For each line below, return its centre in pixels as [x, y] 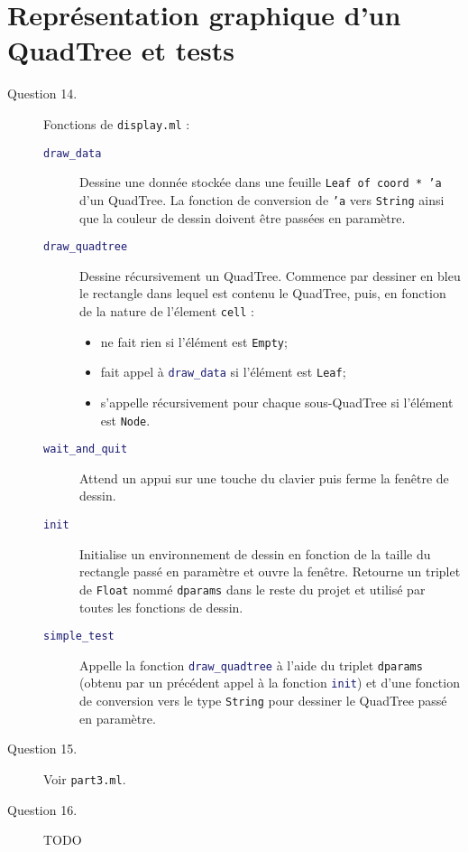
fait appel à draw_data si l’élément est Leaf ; [223, 372]
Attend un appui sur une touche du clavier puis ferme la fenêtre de [264, 477]
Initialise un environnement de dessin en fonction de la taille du [255, 553]
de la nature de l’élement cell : [167, 310]
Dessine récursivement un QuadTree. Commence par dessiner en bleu [270, 275]
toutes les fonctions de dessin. [161, 607]
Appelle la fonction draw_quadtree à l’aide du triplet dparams [251, 665]
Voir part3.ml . [85, 778]
